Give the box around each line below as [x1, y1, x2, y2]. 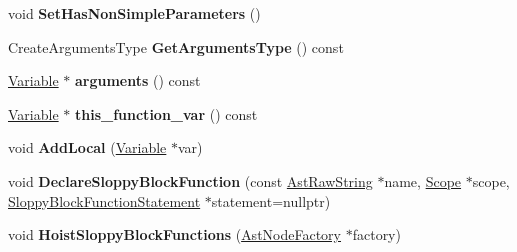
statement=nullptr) [211, 190, 331, 211]
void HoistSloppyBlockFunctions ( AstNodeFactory [8, 224, 342, 245]
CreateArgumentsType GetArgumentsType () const [8, 36, 344, 57]
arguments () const [74, 70, 201, 91]
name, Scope [384, 170, 462, 191]
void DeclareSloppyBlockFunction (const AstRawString [8, 170, 373, 191]
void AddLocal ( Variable [8, 137, 167, 158]
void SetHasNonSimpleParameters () [8, 3, 261, 23]
